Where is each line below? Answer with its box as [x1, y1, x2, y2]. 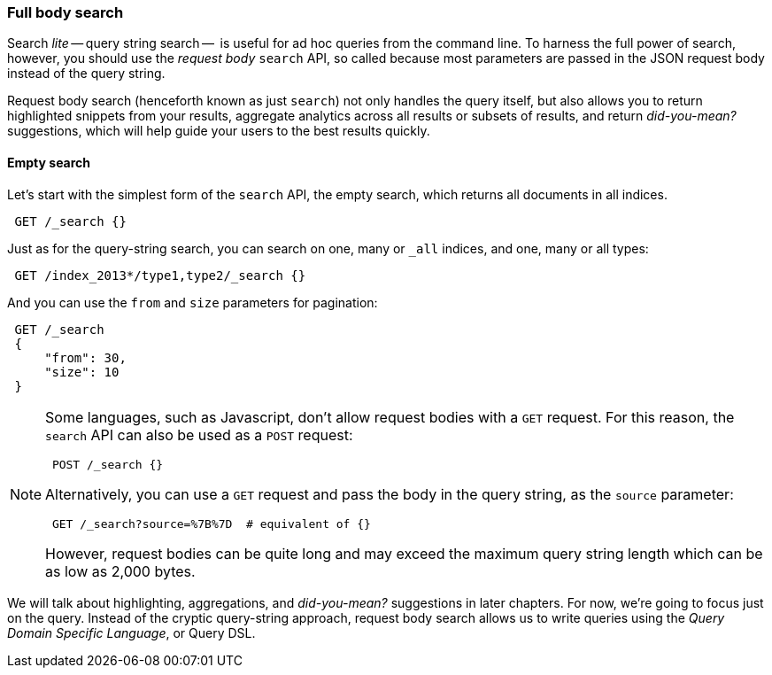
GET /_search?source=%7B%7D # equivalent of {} [51, 516, 371, 531]
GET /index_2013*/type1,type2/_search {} [14, 268, 306, 283]
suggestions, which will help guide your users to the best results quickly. [7, 123, 430, 139]
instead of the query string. [7, 66, 166, 81]
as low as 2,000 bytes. [45, 562, 196, 580]
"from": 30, [44, 350, 127, 365]
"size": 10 [44, 364, 120, 379]
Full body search [7, 4, 124, 21]
